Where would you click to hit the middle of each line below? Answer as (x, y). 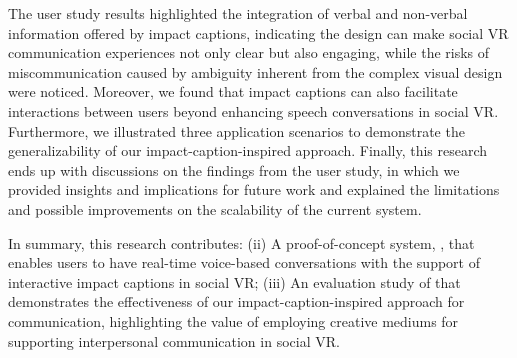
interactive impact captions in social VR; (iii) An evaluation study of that (234, 281)
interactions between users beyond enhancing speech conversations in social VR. (253, 110)
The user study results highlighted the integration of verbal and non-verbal (238, 13)
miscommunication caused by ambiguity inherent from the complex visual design (255, 71)
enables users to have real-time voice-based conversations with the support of (244, 262)
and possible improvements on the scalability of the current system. (215, 208)
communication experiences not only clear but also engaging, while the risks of (249, 52)
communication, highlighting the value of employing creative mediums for (233, 320)
